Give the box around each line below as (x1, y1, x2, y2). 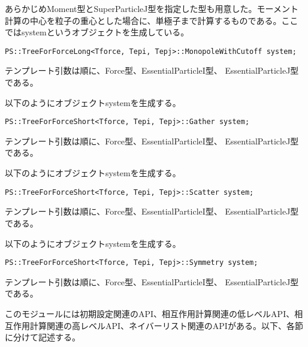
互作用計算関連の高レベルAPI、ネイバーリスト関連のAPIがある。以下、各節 (5, 319, 303, 331)
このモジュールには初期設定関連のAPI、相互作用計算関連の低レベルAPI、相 (5, 307, 303, 319)
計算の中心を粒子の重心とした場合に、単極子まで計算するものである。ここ (5, 14, 298, 26)
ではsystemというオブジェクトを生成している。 (5, 26, 189, 38)
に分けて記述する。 (5, 331, 80, 343)
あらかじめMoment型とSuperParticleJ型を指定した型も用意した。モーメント (5, 2, 298, 14)
